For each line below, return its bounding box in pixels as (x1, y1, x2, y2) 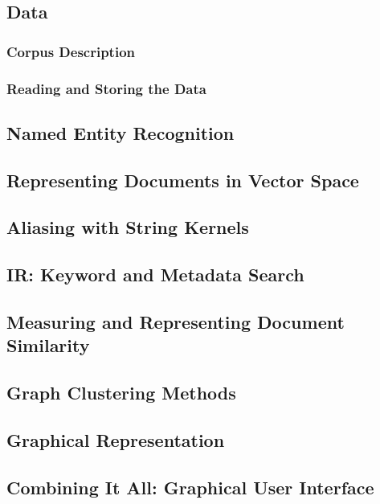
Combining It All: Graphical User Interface (6, 474, 374, 499)
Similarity (6, 333, 90, 358)
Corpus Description (6, 41, 136, 61)
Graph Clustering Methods (6, 380, 236, 405)
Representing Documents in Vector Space (6, 167, 359, 192)
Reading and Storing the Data (6, 78, 206, 98)
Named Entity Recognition (6, 120, 235, 145)
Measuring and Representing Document (6, 309, 345, 334)
